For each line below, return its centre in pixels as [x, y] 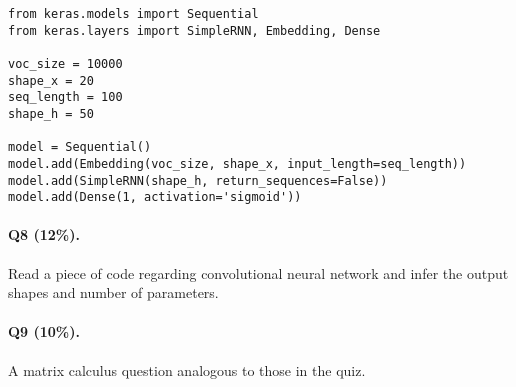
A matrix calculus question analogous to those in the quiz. [187, 369]
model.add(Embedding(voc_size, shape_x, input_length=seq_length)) [237, 163]
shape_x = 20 [51, 80]
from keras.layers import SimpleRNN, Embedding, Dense [194, 30]
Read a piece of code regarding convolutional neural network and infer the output [258, 272]
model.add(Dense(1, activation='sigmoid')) [155, 197]
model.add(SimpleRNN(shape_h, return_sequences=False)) [198, 180]
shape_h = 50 [51, 113]
